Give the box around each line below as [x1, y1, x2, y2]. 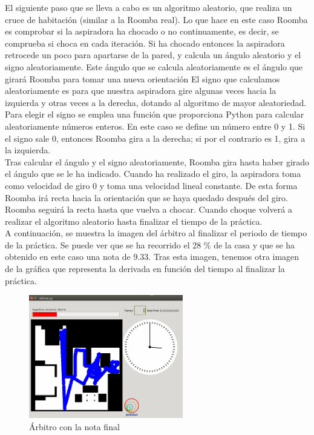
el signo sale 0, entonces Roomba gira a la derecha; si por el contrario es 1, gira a [5, 131, 306, 144]
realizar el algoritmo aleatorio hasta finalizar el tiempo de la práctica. [5, 214, 263, 227]
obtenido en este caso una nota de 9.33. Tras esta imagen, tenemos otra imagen [5, 250, 299, 263]
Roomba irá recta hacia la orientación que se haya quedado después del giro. [5, 191, 289, 204]
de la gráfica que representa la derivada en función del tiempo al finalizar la [5, 262, 285, 275]
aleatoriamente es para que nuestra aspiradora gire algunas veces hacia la [5, 84, 276, 97]
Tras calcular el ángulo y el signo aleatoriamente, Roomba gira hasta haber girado [5, 155, 310, 168]
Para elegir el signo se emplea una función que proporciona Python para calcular [5, 108, 304, 121]
